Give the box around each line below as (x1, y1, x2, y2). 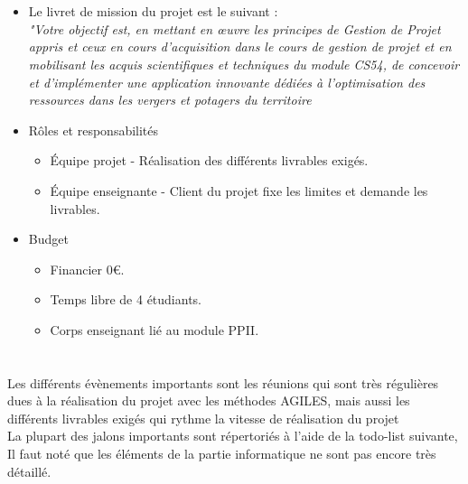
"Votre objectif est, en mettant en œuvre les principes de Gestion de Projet (28, 19, 441, 38)
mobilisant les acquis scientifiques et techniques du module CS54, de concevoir (28, 54, 460, 73)
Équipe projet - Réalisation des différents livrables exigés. (50, 151, 369, 170)
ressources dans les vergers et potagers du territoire (28, 90, 312, 109)
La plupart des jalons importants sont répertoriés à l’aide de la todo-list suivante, (7, 426, 458, 445)
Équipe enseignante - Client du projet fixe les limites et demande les (50, 181, 428, 200)
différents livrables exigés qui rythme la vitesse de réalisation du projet (7, 408, 399, 427)
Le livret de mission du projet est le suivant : (28, 2, 278, 21)
